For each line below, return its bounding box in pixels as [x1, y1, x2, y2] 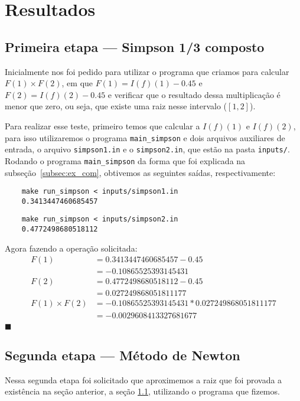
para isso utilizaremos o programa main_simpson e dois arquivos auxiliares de [5, 131, 285, 144]
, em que [61, 77, 93, 89]
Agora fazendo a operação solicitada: [5, 242, 138, 254]
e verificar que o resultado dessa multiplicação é [107, 88, 281, 100]
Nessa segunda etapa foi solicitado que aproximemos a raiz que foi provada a [5, 373, 282, 386]
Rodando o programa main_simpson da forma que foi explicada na [5, 154, 246, 167]
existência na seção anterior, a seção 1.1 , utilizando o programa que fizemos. [5, 385, 280, 397]
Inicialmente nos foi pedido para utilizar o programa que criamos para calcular [5, 65, 289, 77]
